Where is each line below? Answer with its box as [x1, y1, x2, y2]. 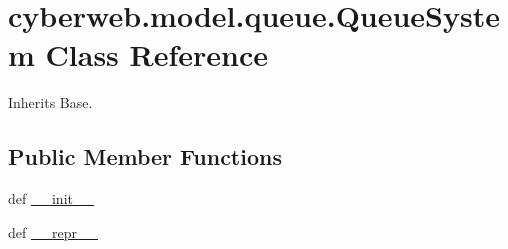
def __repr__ [8, 221, 98, 242]
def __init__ [8, 188, 94, 209]
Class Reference [45, 34, 269, 75]
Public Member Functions [8, 141, 282, 172]
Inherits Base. [8, 92, 93, 113]
